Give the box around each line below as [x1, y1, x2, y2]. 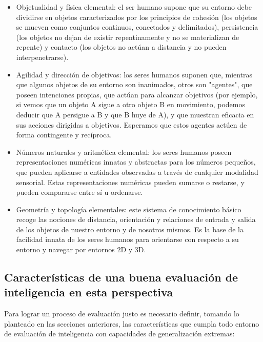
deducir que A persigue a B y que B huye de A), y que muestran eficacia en [16, 109, 254, 119]
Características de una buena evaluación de [4, 269, 238, 285]
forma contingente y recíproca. [16, 129, 112, 140]
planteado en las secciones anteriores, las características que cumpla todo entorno [4, 318, 259, 329]
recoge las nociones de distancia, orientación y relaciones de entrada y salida [16, 214, 256, 225]
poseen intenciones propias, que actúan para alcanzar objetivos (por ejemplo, [16, 89, 258, 99]
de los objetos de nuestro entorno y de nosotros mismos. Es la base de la [16, 224, 244, 234]
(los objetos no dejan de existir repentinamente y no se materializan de [16, 31, 239, 42]
